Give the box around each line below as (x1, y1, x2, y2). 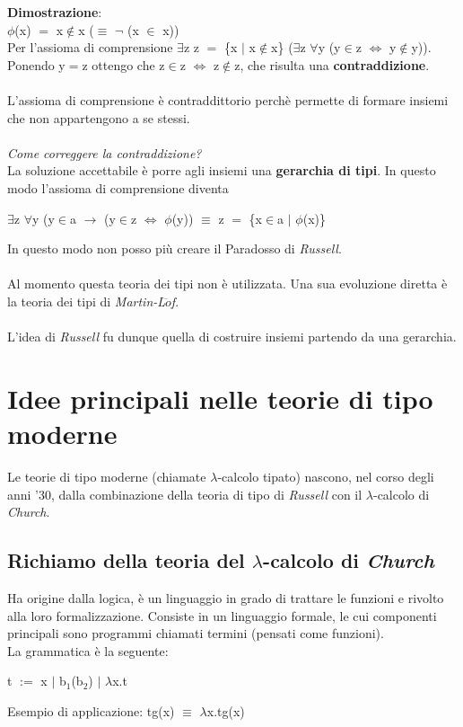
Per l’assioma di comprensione (7, 38, 173, 57)
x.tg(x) (206, 701, 245, 720)
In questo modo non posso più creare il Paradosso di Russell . (7, 239, 342, 258)
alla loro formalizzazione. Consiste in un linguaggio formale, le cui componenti (7, 606, 437, 625)
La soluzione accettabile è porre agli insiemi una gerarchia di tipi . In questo (7, 161, 436, 180)
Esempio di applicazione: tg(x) (7, 701, 175, 720)
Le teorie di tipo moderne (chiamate (7, 467, 206, 485)
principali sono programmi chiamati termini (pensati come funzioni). (7, 624, 384, 643)
